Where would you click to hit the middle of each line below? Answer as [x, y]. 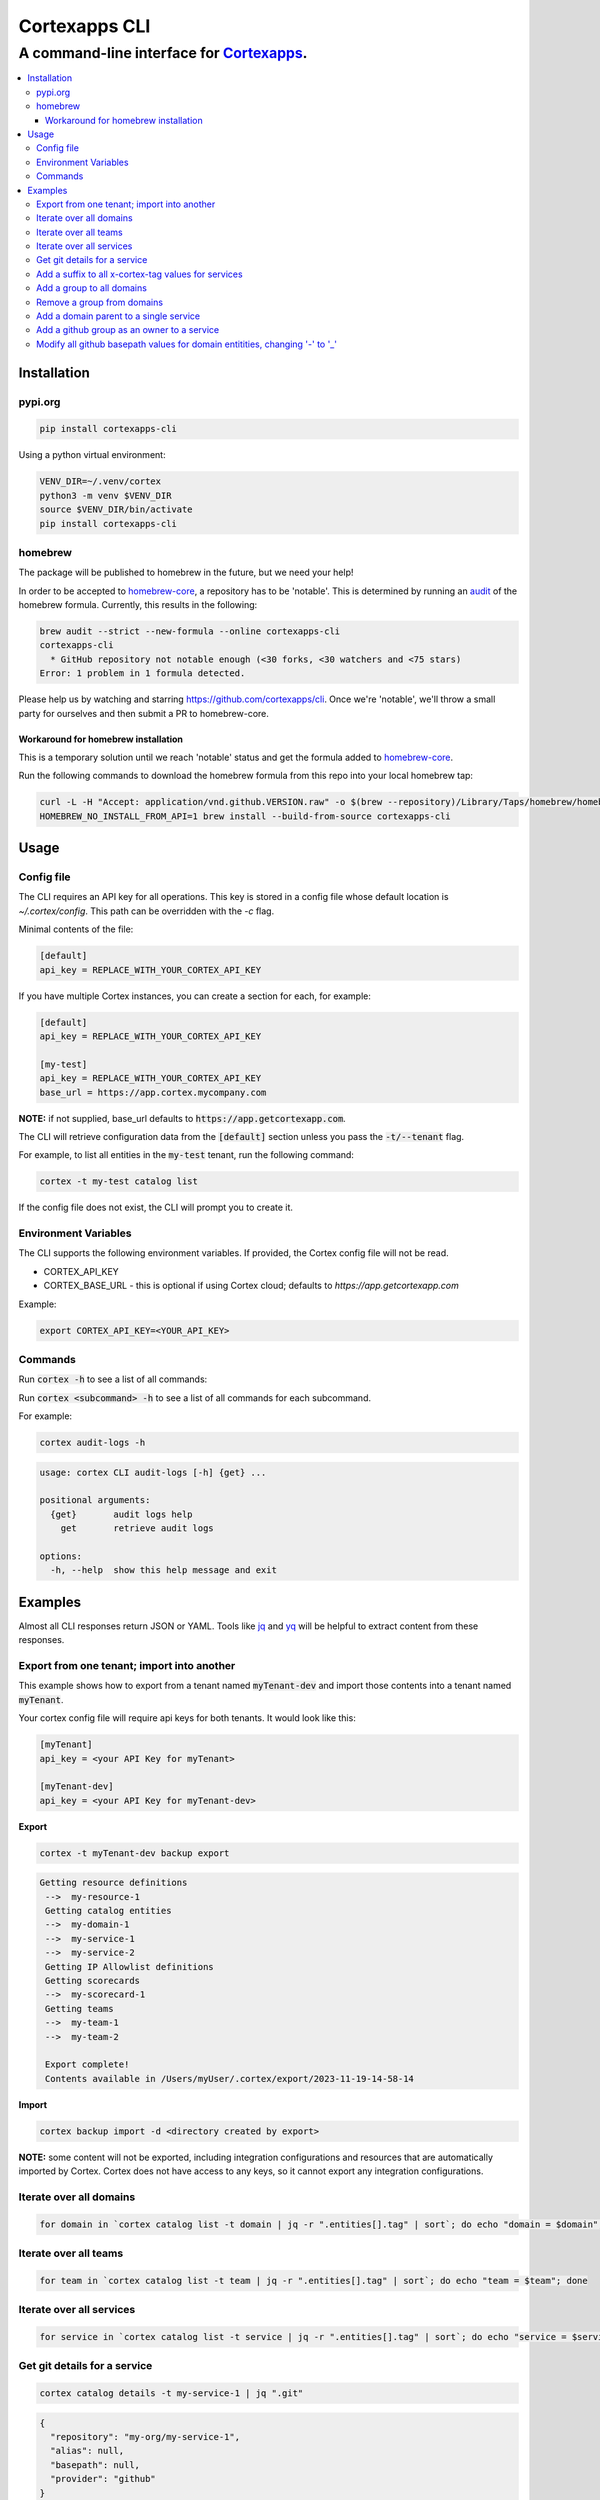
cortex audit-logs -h [92, 1443]
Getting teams [79, 2008]
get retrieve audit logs [137, 1528]
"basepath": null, [95, 2464]
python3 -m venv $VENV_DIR [105, 495]
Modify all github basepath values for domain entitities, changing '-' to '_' [186, 344]
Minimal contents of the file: [76, 929]
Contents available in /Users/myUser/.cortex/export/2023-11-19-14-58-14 [230, 2078]
